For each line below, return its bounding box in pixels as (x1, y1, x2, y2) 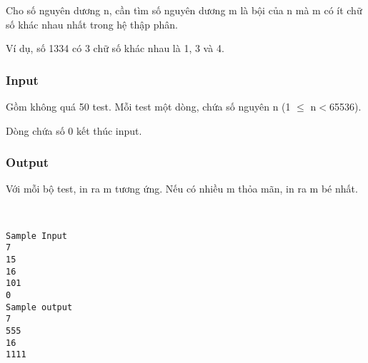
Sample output (6, 302, 73, 312)
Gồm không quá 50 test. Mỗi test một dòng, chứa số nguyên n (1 (6, 99, 291, 113)
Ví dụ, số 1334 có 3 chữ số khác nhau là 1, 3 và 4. (6, 41, 224, 56)
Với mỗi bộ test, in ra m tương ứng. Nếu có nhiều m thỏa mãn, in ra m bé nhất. (6, 181, 358, 196)
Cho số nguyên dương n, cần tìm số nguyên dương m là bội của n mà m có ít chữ (6, 3, 362, 17)
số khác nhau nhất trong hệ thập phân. (6, 16, 178, 31)
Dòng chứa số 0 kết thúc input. (6, 123, 142, 138)
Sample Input (6, 230, 67, 241)
